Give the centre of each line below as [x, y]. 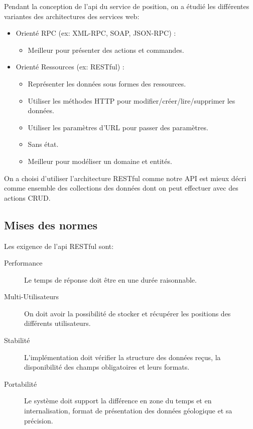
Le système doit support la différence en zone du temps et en [118, 401]
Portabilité [21, 383]
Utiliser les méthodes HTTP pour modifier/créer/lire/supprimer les [132, 100]
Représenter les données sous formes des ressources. [107, 83]
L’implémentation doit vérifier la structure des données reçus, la [122, 357]
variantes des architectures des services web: [72, 16]
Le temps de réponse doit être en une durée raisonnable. [110, 279]
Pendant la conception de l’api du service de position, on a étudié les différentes [127, 6]
